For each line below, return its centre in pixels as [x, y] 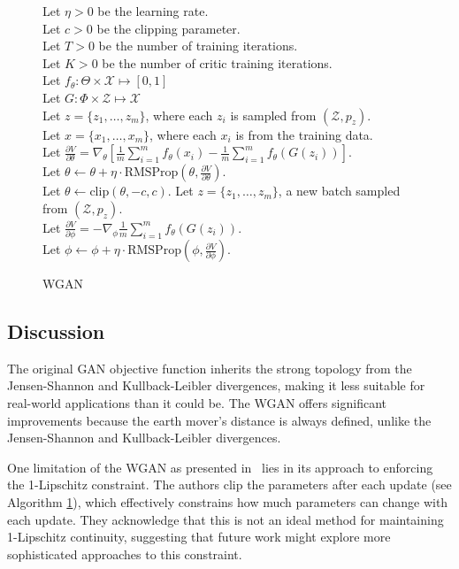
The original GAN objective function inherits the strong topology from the [210, 368]
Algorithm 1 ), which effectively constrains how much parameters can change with [228, 502]
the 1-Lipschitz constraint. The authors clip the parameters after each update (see [229, 484]
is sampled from [273, 115]
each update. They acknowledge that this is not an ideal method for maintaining [226, 519]
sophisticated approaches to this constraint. [125, 554]
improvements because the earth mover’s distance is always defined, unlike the [219, 420]
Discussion [56, 331]
